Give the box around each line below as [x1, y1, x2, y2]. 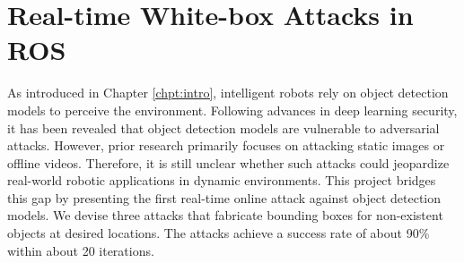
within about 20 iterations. [7, 241, 154, 259]
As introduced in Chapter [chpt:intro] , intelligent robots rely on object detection [7, 83, 449, 102]
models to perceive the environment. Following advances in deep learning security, [7, 100, 458, 119]
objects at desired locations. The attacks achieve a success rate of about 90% [7, 224, 430, 242]
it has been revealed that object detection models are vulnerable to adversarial [7, 118, 440, 137]
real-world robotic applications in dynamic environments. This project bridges [7, 171, 436, 190]
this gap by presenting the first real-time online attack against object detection [7, 188, 442, 207]
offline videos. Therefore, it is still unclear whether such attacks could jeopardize [7, 153, 450, 172]
